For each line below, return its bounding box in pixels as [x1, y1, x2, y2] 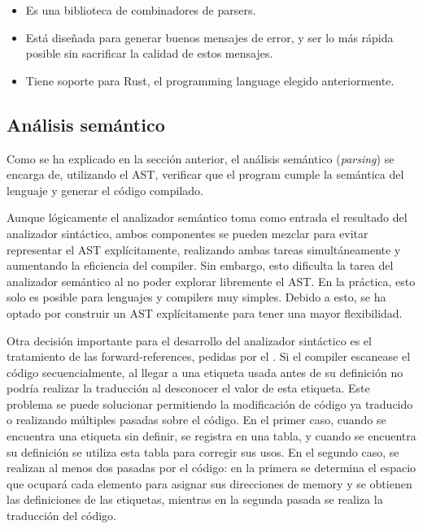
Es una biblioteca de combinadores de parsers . [25, 2, 256, 18]
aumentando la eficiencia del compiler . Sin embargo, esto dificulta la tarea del [7, 257, 394, 274]
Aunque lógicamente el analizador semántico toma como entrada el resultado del [7, 209, 408, 226]
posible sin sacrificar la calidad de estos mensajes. [25, 45, 273, 62]
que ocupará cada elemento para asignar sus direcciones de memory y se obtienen [7, 475, 412, 492]
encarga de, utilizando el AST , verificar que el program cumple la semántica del [7, 166, 404, 183]
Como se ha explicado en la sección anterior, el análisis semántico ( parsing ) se [7, 150, 395, 167]
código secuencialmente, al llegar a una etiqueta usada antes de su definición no [7, 363, 403, 380]
